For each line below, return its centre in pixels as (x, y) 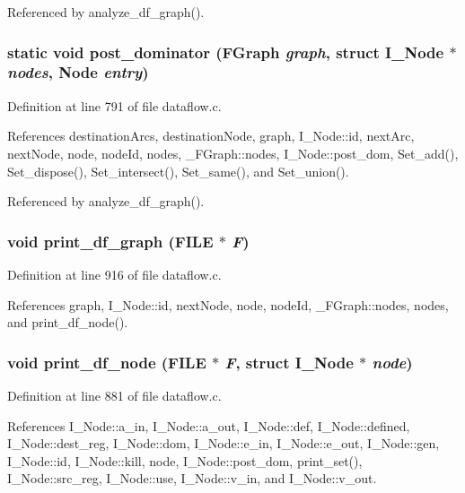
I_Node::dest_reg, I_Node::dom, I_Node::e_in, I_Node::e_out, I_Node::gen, (224, 443)
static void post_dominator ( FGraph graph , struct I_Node (226, 52)
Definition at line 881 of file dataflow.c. (114, 395)
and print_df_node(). (68, 322)
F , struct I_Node (289, 362)
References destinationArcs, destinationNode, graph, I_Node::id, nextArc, (211, 136)
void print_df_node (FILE (107, 362)
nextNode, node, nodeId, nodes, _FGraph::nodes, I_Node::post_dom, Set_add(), (233, 153)
